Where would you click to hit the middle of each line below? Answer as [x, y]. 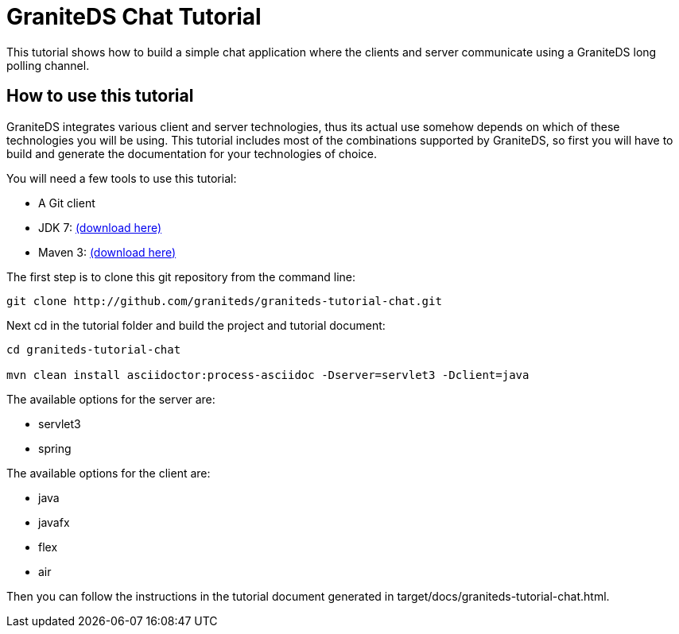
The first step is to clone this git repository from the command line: [181, 276]
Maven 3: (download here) [107, 252]
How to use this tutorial [100, 96]
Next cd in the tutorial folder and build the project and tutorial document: [196, 325]
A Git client [67, 203]
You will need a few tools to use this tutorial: [122, 178]
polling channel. [48, 65]
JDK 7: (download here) [100, 227]
